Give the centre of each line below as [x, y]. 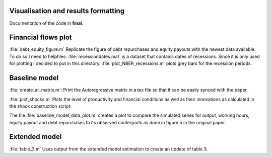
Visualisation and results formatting [67, 11]
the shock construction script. [40, 106]
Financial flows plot [41, 37]
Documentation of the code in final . [46, 23]
